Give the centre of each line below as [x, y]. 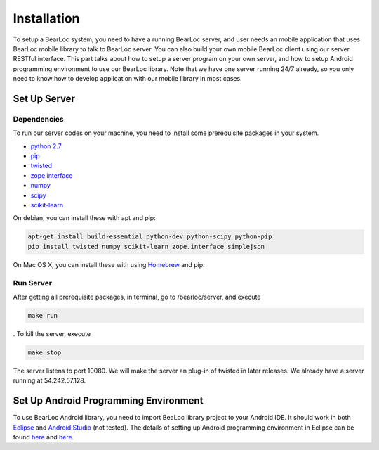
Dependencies [39, 119]
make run [43, 315]
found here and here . [44, 437]
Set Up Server [44, 98]
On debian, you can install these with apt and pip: [84, 218]
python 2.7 [46, 146]
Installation [46, 18]
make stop [45, 352]
